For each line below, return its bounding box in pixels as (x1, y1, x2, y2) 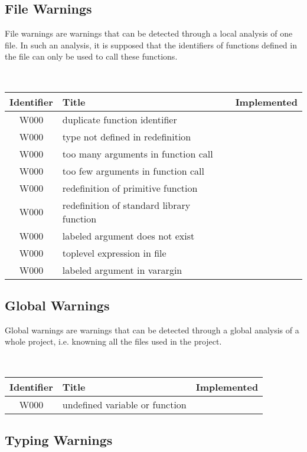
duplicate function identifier (62, 112, 177, 126)
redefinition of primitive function (62, 181, 198, 195)
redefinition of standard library (62, 198, 191, 212)
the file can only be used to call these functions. (5, 50, 178, 63)
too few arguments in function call (62, 163, 204, 178)
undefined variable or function (62, 397, 187, 411)
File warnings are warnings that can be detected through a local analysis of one (5, 27, 293, 40)
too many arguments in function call (62, 146, 213, 161)
